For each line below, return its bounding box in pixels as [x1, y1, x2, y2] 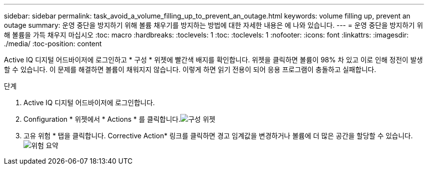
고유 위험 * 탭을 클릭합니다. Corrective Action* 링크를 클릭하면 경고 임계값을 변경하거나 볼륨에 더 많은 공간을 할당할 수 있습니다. [23, 131, 413, 140]
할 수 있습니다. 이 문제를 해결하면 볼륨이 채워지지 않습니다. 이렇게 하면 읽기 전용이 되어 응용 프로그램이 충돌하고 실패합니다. [4, 65, 376, 74]
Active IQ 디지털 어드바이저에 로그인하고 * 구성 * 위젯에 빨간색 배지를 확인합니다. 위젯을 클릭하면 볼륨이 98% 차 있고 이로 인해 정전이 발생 [4, 56, 423, 64]
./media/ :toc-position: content [4, 39, 102, 48]
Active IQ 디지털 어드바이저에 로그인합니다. [23, 98, 155, 107]
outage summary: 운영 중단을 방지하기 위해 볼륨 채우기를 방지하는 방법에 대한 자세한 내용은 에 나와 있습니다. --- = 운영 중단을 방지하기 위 [4, 21, 423, 29]
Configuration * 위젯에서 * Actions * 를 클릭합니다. [23, 115, 181, 123]
